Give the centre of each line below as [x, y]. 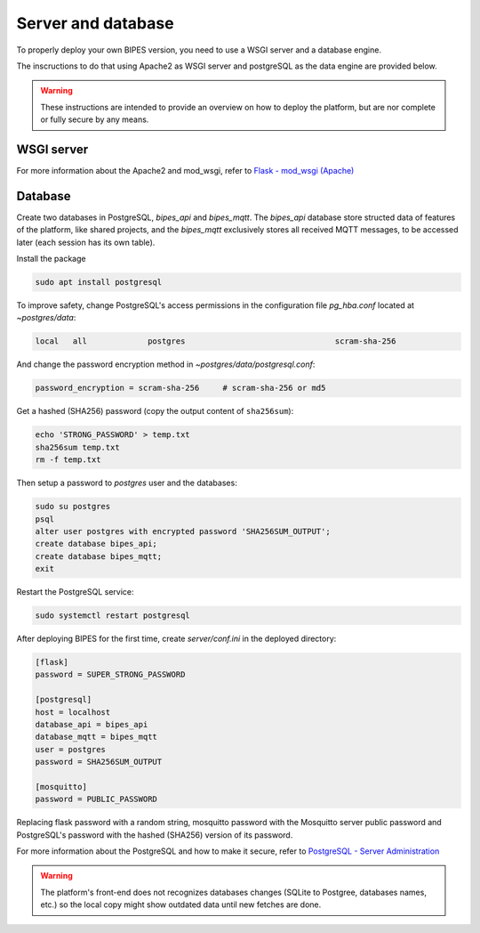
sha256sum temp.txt [77, 447]
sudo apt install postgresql [99, 282]
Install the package [51, 259]
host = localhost [73, 712]
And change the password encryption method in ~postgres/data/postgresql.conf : [166, 364]
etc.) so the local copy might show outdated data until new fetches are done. [181, 905]
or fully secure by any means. [95, 119]
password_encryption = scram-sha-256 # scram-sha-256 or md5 [180, 388]
